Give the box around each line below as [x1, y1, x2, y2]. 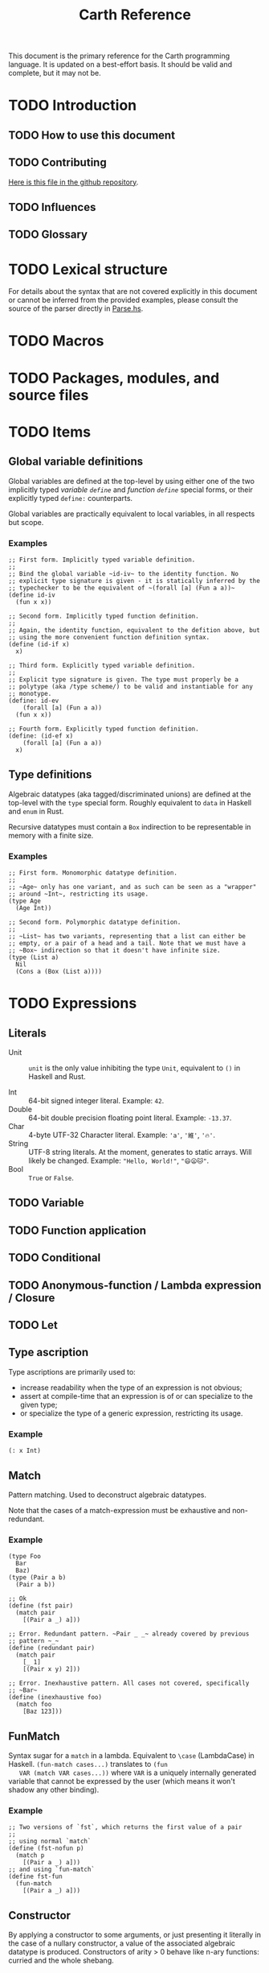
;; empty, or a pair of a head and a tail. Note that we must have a [8, 940, 247, 948]
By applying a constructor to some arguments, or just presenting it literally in [8, 1930, 261, 1940]
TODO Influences [8, 200, 96, 214]
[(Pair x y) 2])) [22, 1665, 81, 1673]
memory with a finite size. [8, 830, 94, 840]
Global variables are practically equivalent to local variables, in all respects [8, 509, 255, 519]
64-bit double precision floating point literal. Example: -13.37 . [28, 1113, 232, 1123]
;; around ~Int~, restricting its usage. [8, 890, 149, 899]
